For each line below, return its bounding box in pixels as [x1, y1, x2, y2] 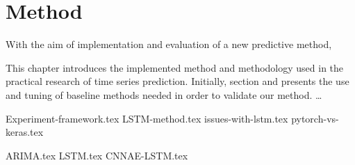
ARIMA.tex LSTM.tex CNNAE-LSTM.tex [6, 148, 188, 162]
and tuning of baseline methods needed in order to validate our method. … [6, 87, 322, 102]
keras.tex [6, 125, 44, 139]
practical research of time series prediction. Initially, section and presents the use [6, 74, 349, 88]
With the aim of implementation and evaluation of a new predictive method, [6, 37, 332, 52]
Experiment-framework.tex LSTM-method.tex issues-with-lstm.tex [6, 111, 288, 125]
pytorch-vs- [291, 111, 339, 125]
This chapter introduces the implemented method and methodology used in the [6, 60, 344, 74]
